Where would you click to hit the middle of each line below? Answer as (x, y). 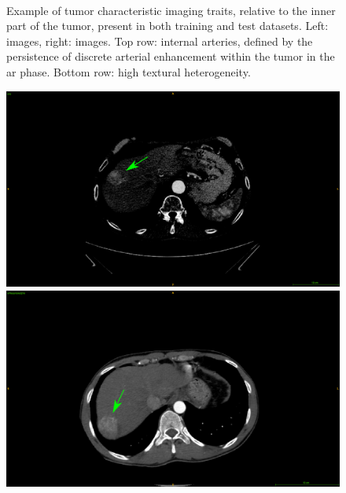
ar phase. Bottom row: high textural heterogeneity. (129, 71)
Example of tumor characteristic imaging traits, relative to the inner (171, 10)
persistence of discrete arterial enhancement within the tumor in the (171, 56)
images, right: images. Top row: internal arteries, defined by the (160, 41)
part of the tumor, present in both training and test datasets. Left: (167, 26)
